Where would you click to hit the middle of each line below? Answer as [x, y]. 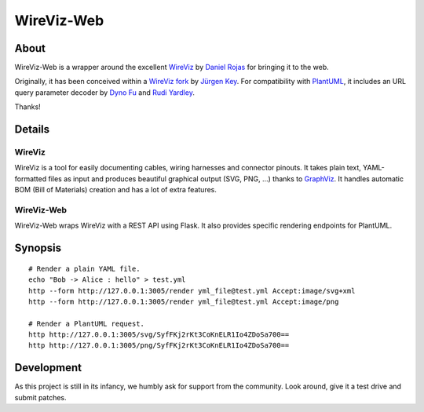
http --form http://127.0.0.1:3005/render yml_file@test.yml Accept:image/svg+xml [192, 291]
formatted [31, 179]
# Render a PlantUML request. [87, 323]
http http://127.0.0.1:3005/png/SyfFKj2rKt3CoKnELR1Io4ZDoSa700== [159, 346]
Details [32, 129]
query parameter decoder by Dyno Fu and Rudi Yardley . [105, 92]
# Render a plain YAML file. [84, 268]
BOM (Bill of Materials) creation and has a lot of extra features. [116, 190]
